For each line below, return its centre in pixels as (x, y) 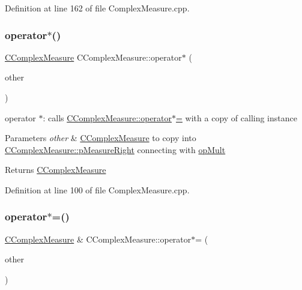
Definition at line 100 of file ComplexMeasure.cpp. (97, 189)
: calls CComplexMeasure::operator (107, 117)
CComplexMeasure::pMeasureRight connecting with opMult (115, 149)
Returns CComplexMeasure (56, 170)
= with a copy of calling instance (237, 117)
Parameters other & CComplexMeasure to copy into (101, 138)
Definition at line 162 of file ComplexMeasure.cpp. (97, 8)
